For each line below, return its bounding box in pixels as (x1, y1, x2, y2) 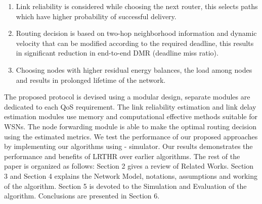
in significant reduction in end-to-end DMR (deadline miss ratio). (16, 47, 219, 58)
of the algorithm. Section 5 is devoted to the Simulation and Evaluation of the (4, 180, 247, 191)
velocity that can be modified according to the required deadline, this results (16, 37, 254, 48)
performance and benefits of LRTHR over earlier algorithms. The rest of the (4, 150, 240, 161)
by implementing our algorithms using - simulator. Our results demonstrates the (4, 141, 253, 151)
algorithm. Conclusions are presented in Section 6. (4, 190, 160, 201)
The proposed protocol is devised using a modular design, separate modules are (4, 91, 250, 102)
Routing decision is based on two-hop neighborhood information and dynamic (16, 28, 257, 38)
